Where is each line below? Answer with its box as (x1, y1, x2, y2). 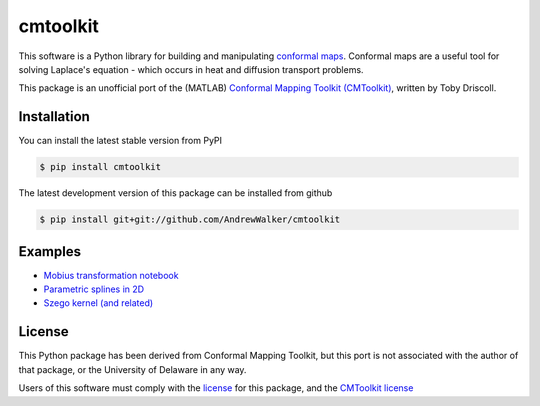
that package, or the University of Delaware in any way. (18, 363, 247, 375)
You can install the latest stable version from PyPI (18, 135, 223, 147)
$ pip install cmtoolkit (39, 161, 162, 173)
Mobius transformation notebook (43, 269, 179, 281)
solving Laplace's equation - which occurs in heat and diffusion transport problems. (18, 63, 364, 75)
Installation (18, 108, 90, 125)
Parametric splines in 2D (43, 283, 145, 295)
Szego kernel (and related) (43, 297, 154, 309)
